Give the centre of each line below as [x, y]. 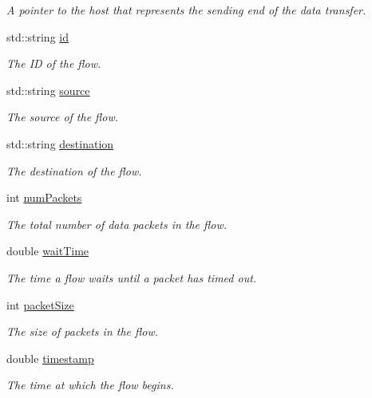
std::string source [48, 90]
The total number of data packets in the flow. [117, 224]
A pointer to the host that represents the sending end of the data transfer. [186, 10]
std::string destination [60, 143]
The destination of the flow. [74, 170]
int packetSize [40, 304]
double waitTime [48, 251]
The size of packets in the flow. [83, 331]
